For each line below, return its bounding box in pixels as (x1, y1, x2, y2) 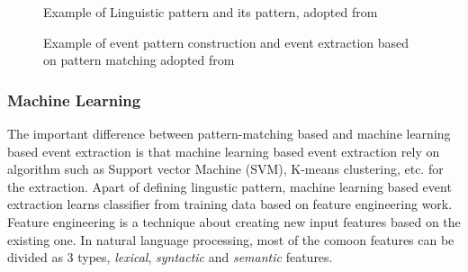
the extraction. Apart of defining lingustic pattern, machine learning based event (7, 177, 452, 195)
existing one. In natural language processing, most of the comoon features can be (7, 230, 454, 249)
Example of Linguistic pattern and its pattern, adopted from (43, 3, 378, 21)
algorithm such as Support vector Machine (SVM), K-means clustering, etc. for (7, 159, 444, 178)
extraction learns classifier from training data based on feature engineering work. (7, 195, 453, 213)
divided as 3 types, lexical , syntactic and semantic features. (7, 248, 333, 267)
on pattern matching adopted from (43, 50, 235, 69)
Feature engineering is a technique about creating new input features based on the (7, 212, 461, 231)
